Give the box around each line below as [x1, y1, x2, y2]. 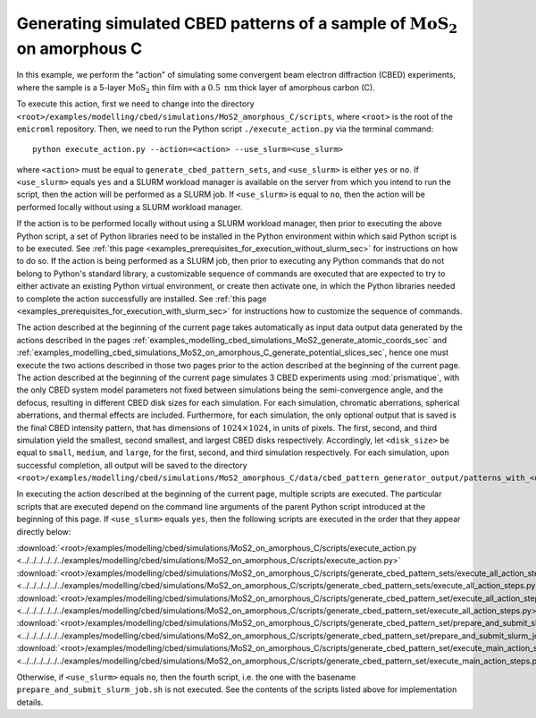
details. [16, 697, 44, 707]
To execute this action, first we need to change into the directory [16, 98, 255, 109]
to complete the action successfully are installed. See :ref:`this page [16, 293, 267, 304]
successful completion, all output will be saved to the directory [16, 460, 247, 470]
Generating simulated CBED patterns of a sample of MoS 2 [16, 13, 458, 36]
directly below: [16, 526, 71, 536]
